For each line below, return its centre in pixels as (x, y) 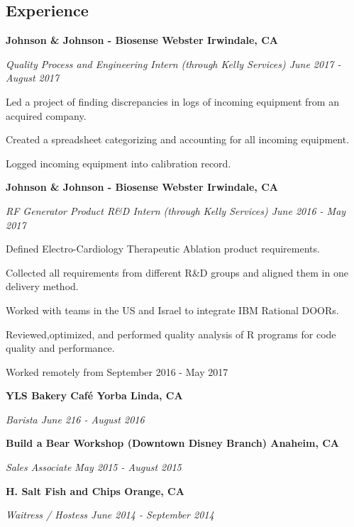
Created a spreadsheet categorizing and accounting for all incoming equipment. (178, 139)
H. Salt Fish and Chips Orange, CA (95, 490)
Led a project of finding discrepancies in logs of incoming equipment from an (172, 101)
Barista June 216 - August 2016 (75, 419)
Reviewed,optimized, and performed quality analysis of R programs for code (171, 334)
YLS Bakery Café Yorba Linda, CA (94, 395)
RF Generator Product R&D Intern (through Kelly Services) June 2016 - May (176, 210)
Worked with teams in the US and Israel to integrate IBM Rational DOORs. (172, 310)
